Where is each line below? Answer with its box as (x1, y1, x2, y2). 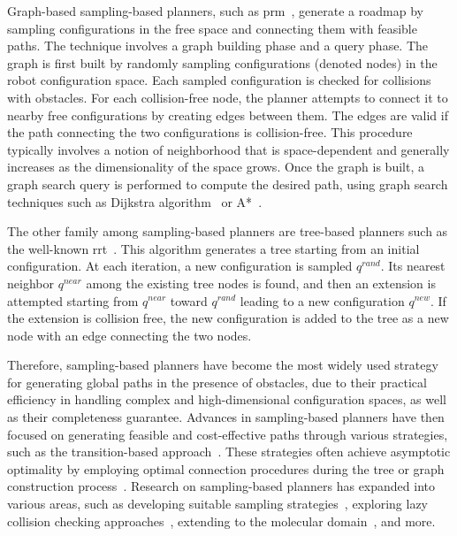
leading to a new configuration (240, 291, 405, 310)
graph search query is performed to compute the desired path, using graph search (7, 174, 448, 193)
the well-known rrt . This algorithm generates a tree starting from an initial (7, 239, 420, 257)
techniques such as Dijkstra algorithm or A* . (7, 192, 263, 211)
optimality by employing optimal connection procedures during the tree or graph (7, 459, 445, 478)
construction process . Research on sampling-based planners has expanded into (7, 477, 435, 495)
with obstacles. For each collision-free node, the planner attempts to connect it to (7, 88, 448, 106)
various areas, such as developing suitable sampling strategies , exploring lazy (7, 494, 428, 513)
